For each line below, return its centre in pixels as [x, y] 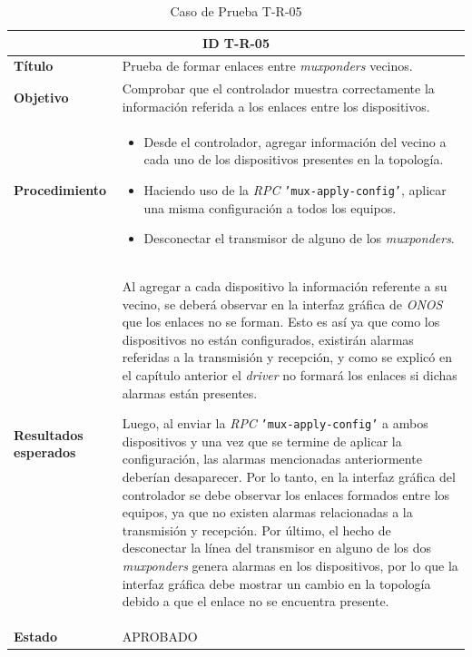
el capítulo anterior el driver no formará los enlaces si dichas [290, 374]
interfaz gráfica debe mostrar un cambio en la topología [276, 583]
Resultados [49, 434]
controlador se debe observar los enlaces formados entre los [286, 494]
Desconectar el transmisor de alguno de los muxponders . [299, 238]
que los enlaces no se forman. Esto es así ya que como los [281, 322]
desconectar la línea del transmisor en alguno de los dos [277, 548]
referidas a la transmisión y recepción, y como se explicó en [287, 357]
